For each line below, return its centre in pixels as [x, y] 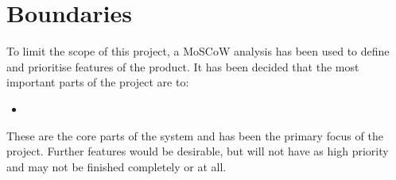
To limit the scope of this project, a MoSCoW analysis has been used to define [198, 51]
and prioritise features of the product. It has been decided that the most [183, 66]
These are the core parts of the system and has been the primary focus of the [195, 135]
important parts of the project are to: [98, 82]
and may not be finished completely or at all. [116, 166]
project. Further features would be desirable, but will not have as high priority [198, 151]
